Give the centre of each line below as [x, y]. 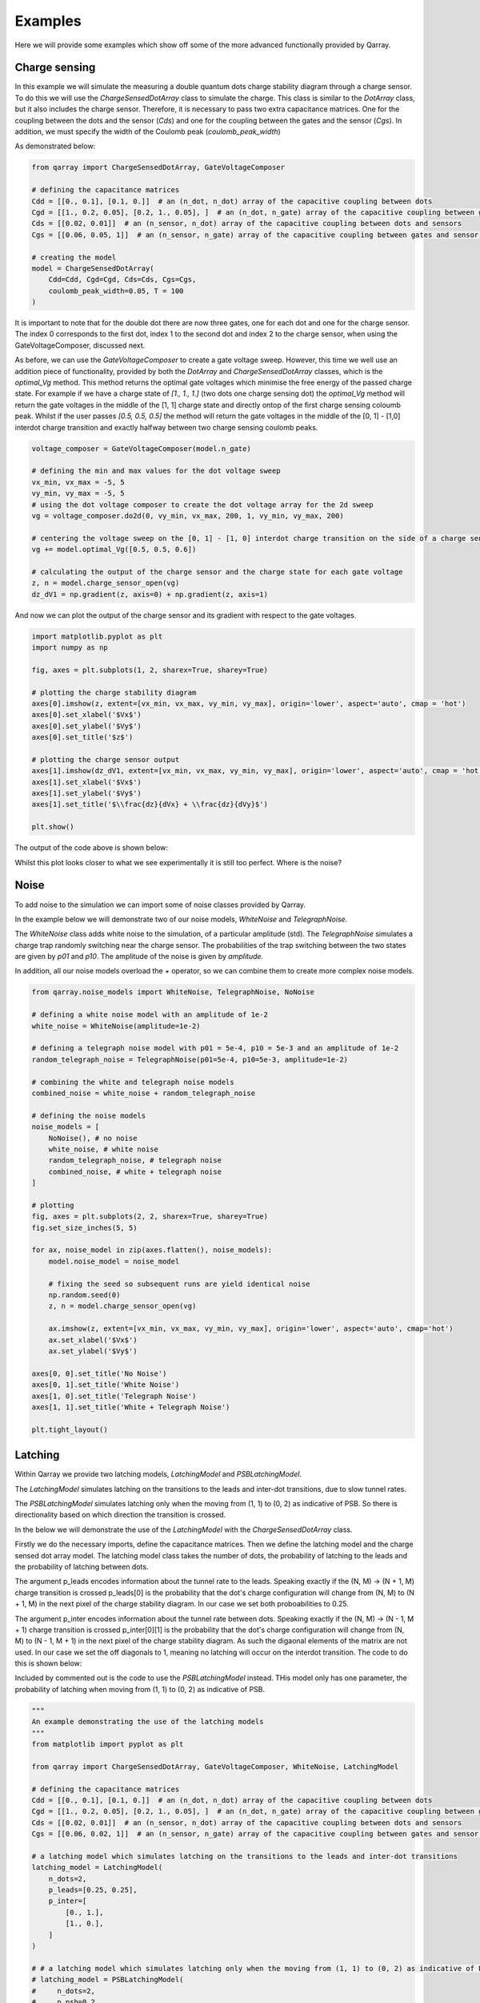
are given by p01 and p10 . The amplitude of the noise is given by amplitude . [139, 957]
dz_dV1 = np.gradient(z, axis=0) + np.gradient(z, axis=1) [150, 594]
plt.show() [53, 827]
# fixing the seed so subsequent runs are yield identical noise [179, 1284]
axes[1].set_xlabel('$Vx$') [86, 782]
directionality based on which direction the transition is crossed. [120, 1515]
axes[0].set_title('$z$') [82, 738]
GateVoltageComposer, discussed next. [80, 345]
